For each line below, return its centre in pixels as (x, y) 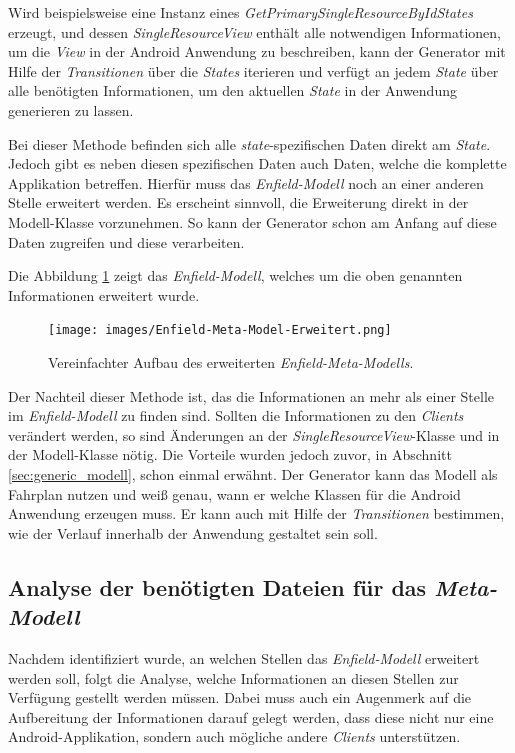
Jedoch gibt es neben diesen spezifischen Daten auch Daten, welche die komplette (257, 163)
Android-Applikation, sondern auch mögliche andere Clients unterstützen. (234, 736)
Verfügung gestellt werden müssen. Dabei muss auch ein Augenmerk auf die (240, 697)
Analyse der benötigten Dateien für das (217, 586)
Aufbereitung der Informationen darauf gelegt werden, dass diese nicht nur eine (251, 716)
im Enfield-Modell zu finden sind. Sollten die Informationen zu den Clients (236, 415)
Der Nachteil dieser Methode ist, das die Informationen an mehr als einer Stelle (251, 395)
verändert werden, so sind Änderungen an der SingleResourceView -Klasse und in (254, 434)
